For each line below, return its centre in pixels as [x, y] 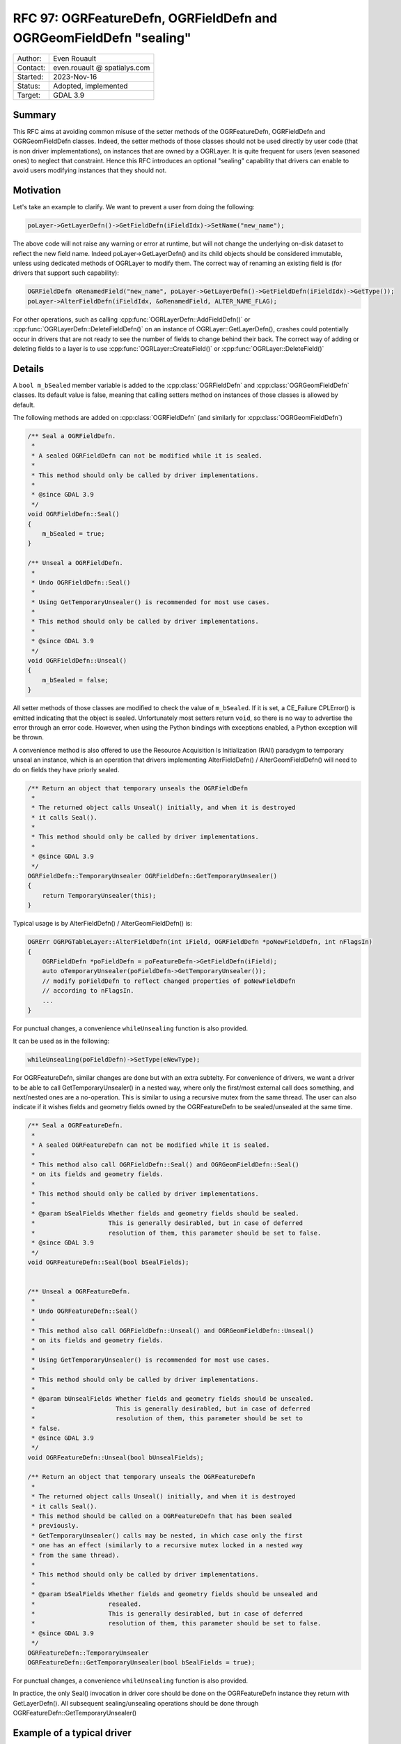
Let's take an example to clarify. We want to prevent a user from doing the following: [134, 207]
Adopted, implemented [91, 86]
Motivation [37, 191]
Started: [30, 77]
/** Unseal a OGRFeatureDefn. [79, 1292]
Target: [29, 96]
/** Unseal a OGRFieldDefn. [75, 563]
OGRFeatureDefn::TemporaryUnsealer [88, 1653]
